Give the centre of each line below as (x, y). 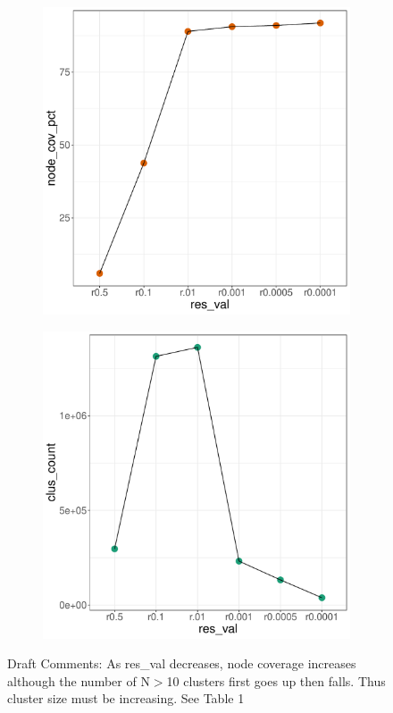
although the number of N (79, 680)
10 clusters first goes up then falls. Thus (276, 680)
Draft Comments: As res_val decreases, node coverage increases (182, 663)
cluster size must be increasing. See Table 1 (126, 698)
